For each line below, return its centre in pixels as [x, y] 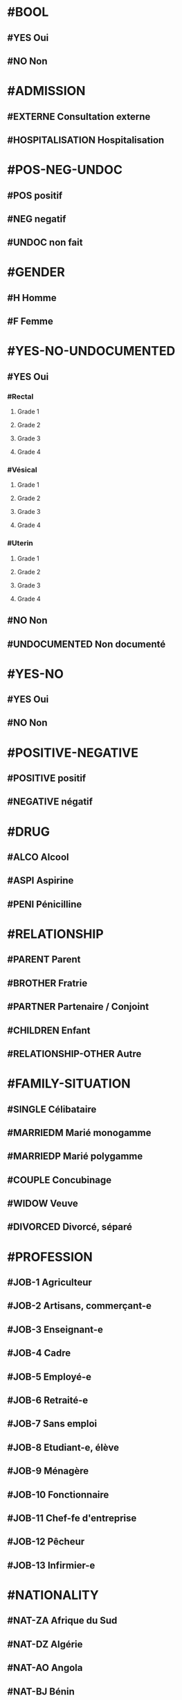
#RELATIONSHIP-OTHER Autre [74, 1054]
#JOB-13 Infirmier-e [51, 1565]
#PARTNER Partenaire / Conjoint [78, 1007]
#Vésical [22, 470]
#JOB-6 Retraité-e [48, 1401]
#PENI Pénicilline [45, 904]
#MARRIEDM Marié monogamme [79, 1132]
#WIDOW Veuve [43, 1204]
